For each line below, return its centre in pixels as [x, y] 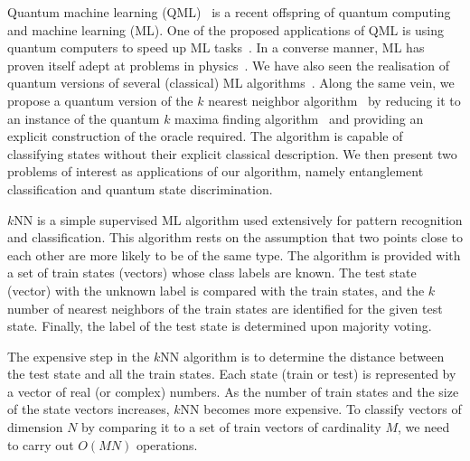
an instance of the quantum [84, 118]
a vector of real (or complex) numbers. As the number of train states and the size [233, 391]
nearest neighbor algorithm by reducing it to [334, 100]
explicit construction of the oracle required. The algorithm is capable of [205, 136]
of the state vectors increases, [89, 409]
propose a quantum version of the [100, 100]
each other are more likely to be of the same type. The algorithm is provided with [234, 254]
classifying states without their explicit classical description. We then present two [232, 153]
